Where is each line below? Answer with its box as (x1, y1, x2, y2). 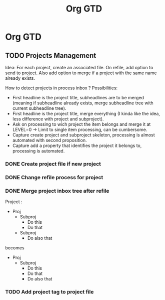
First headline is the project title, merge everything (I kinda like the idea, (12, 111, 160, 116)
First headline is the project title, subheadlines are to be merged (12, 95, 144, 100)
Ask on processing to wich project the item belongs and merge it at (12, 121, 151, 127)
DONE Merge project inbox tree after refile (5, 187, 109, 194)
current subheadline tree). (12, 105, 66, 111)
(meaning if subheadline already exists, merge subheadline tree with (12, 100, 153, 106)
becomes (5, 245, 24, 251)
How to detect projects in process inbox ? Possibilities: (5, 85, 118, 91)
